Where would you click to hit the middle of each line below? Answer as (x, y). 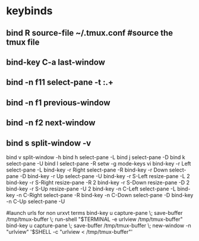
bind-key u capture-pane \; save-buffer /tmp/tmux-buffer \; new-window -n (99, 225)
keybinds (29, 11)
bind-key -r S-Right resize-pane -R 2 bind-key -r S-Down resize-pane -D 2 (98, 182)
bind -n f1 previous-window (58, 102)
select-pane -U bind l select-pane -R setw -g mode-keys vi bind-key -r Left (99, 163)
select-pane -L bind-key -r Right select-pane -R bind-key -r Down (87, 170)
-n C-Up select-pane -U (36, 201)
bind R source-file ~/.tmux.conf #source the (90, 33)
